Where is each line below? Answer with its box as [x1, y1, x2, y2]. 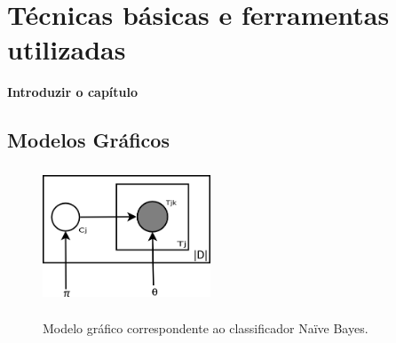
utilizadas [7, 31, 126, 68]
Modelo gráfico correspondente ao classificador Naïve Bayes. [43, 318, 368, 337]
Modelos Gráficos [7, 126, 170, 154]
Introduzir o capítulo [7, 83, 139, 101]
